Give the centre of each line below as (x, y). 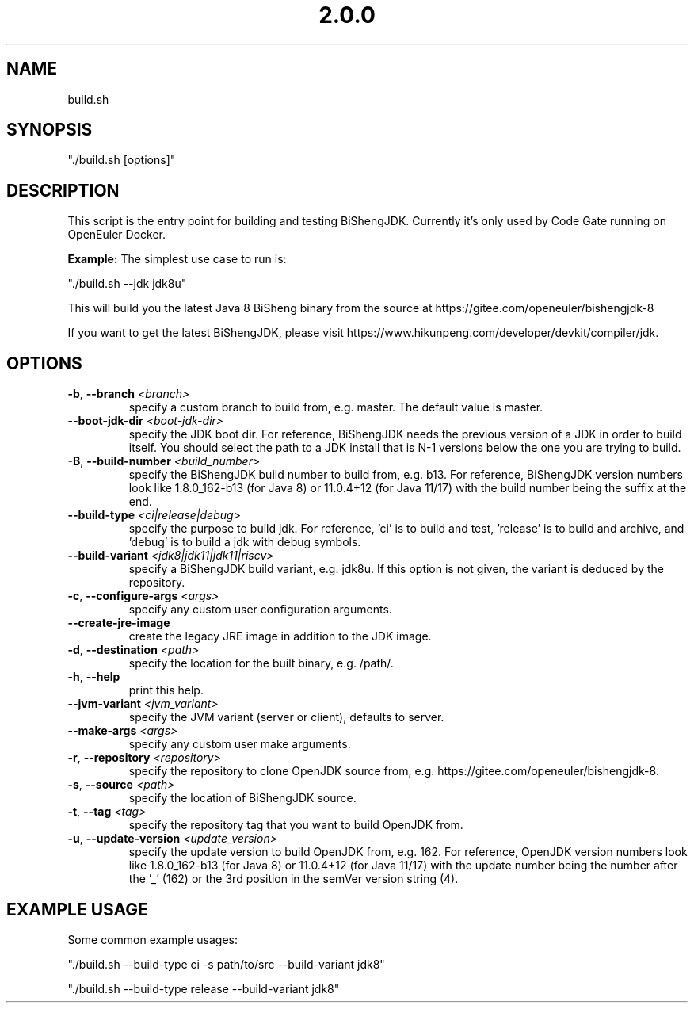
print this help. (166, 690)
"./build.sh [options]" (122, 160)
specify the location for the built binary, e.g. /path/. (261, 663)
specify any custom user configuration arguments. (260, 610)
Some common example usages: (153, 939)
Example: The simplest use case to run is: (177, 259)
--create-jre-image (119, 623)
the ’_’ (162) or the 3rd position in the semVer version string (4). (294, 879)
